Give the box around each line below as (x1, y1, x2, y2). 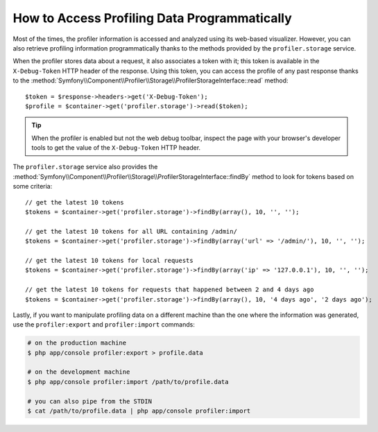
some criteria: (12, 182, 53, 191)
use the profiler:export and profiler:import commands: (12, 320, 196, 329)
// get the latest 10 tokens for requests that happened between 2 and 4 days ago (25, 286, 314, 294)
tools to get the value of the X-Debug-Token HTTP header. (31, 144, 201, 152)
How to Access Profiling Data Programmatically (12, 10, 293, 26)
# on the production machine (27, 339, 127, 347)
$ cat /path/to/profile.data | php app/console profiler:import (27, 407, 251, 415)
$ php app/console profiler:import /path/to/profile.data (27, 378, 229, 386)
